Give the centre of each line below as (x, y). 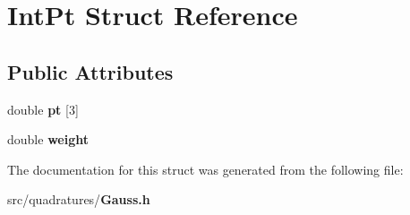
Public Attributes (90, 71)
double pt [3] (43, 109)
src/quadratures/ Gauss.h (79, 199)
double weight (48, 139)
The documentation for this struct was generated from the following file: (205, 169)
